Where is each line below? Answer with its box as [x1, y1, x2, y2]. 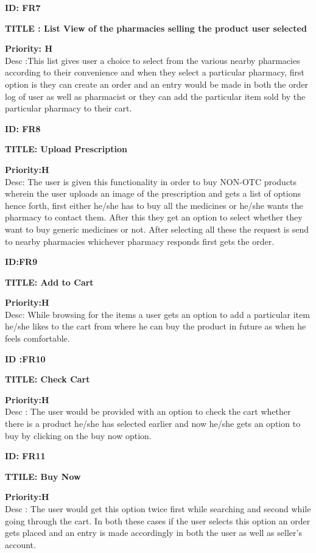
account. [5, 538, 36, 551]
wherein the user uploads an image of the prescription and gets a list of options [5, 187, 301, 200]
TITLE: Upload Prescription [5, 143, 127, 155]
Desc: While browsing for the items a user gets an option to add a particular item [5, 308, 310, 320]
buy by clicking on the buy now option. [5, 429, 152, 442]
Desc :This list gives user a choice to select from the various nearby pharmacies [5, 54, 300, 66]
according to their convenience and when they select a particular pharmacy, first [5, 66, 304, 79]
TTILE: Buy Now [5, 470, 81, 482]
